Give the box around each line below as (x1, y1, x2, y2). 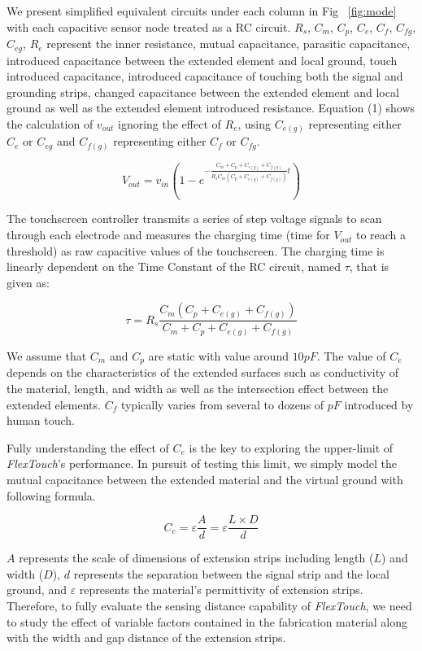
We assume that (7, 347, 87, 364)
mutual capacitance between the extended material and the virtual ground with (7, 471, 403, 487)
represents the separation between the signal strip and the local (73, 565, 389, 582)
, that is (349, 258, 389, 275)
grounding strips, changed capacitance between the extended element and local (7, 83, 399, 100)
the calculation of (7, 115, 94, 132)
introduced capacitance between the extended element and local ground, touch (7, 51, 398, 68)
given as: (7, 273, 50, 291)
